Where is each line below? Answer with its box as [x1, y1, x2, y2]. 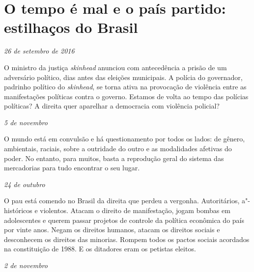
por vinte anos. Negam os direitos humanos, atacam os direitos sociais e [4, 224, 220, 235]
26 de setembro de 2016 [4, 46, 75, 56]
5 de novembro [4, 117, 48, 127]
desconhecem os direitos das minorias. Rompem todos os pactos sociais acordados [4, 234, 250, 244]
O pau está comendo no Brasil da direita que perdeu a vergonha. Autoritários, [4, 195, 240, 206]
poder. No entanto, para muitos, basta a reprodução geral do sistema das [4, 153, 224, 163]
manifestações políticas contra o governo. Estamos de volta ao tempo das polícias [4, 91, 249, 101]
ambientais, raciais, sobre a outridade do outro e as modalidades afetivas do [4, 143, 232, 154]
